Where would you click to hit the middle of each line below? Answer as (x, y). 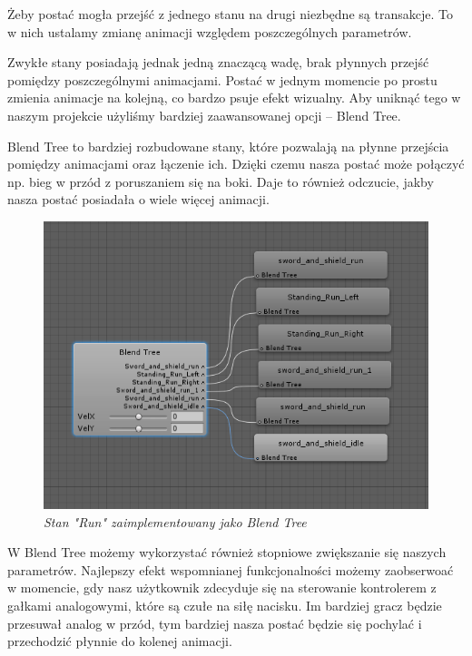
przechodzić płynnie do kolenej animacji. (120, 641)
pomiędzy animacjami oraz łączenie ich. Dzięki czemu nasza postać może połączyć (236, 164)
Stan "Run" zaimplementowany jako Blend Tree (175, 521)
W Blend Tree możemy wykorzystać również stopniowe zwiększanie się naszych (227, 552)
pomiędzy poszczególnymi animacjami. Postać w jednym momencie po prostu (222, 79)
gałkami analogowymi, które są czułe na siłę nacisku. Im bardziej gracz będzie (225, 605)
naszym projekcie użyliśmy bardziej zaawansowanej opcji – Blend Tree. (204, 115)
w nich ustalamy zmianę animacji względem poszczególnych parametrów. (210, 31)
